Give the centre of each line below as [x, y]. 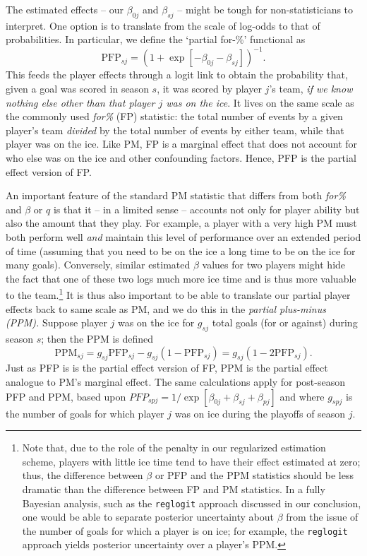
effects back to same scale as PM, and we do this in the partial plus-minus [166, 308]
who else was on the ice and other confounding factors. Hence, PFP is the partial [181, 158]
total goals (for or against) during [285, 323]
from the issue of [322, 517]
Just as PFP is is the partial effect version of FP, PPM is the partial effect [167, 368]
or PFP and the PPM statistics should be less [254, 475]
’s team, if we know [311, 89]
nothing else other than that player [80, 102]
